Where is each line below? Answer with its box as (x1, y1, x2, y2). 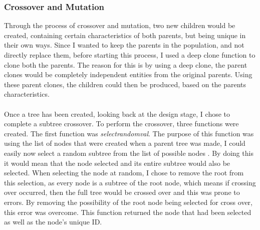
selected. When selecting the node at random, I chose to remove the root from (4, 167, 244, 178)
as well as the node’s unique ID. (4, 216, 102, 227)
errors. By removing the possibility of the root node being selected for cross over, (4, 196, 253, 207)
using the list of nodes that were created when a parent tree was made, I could (4, 138, 245, 148)
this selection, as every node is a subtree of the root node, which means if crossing (4, 177, 256, 187)
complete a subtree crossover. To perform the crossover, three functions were (4, 118, 239, 129)
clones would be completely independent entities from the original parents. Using (4, 69, 252, 80)
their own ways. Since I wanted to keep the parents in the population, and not (4, 40, 244, 50)
